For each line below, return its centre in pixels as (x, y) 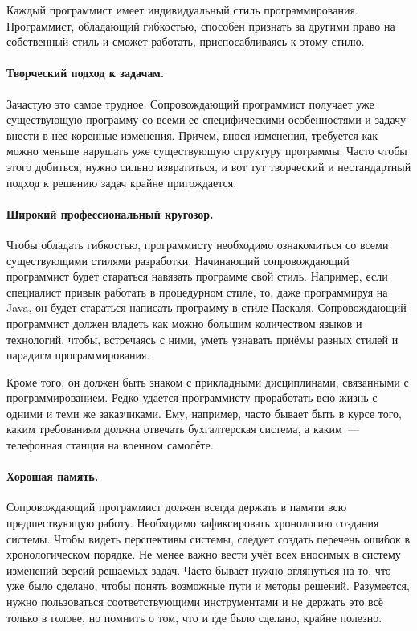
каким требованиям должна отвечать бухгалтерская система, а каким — (183, 429)
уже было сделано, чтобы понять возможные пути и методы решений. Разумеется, (208, 586)
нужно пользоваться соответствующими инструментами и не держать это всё (195, 602)
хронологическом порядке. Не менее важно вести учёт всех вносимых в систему (204, 554)
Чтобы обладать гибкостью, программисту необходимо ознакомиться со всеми (198, 244)
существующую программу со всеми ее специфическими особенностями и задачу (206, 119)
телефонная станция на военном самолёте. (110, 445)
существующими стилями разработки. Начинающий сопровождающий (178, 260)
